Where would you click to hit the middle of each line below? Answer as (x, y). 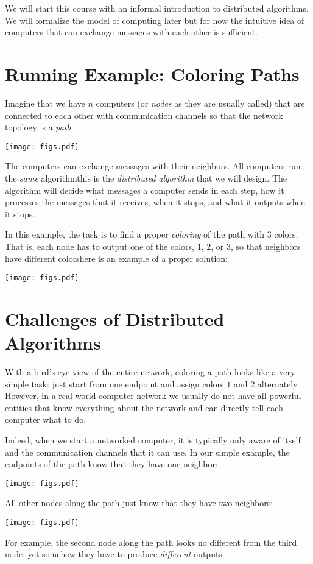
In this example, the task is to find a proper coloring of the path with (135, 234)
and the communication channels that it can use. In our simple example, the (147, 452)
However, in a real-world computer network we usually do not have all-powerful (153, 396)
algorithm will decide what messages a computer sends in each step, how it (145, 190)
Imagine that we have (45, 103)
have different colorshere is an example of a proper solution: (116, 258)
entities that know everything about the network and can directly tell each (144, 407)
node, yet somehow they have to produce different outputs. (115, 554)
